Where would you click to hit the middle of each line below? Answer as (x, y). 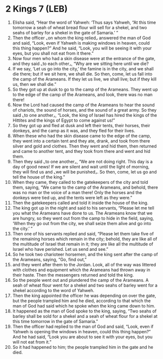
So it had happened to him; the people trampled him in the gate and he (83, 347)
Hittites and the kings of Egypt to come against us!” (64, 120)
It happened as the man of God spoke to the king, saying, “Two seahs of (84, 311)
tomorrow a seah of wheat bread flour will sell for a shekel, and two (80, 27)
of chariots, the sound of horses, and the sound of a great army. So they (84, 110)
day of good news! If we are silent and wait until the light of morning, (81, 166)
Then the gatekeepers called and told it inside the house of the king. (81, 203)
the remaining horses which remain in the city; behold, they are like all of (85, 239)
